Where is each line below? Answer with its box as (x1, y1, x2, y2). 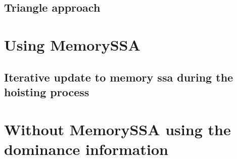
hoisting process (4, 84, 89, 99)
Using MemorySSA (4, 34, 140, 55)
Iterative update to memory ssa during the (4, 69, 233, 85)
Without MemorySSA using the (4, 118, 231, 139)
